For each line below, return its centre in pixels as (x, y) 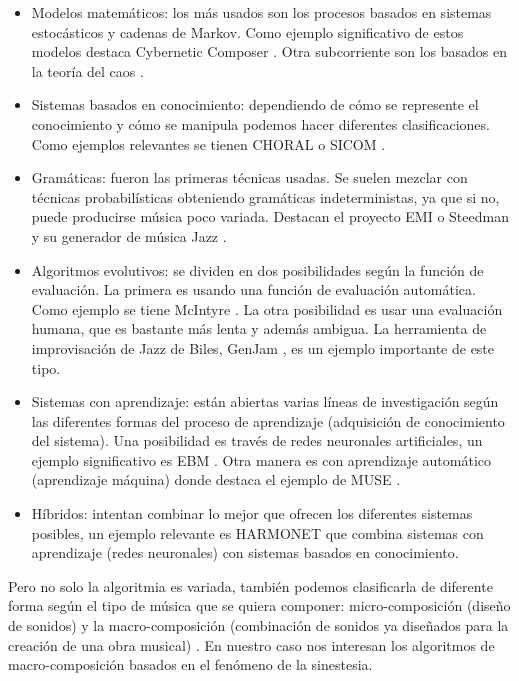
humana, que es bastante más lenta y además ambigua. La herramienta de (259, 328)
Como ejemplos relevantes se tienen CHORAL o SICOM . (208, 143)
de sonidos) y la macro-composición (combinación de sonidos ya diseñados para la (258, 625)
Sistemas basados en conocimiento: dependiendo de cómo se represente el (255, 104)
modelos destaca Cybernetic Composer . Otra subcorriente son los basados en (269, 51)
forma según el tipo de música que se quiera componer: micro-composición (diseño (259, 605)
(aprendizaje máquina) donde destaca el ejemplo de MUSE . (216, 479)
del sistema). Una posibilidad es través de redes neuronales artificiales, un (257, 440)
